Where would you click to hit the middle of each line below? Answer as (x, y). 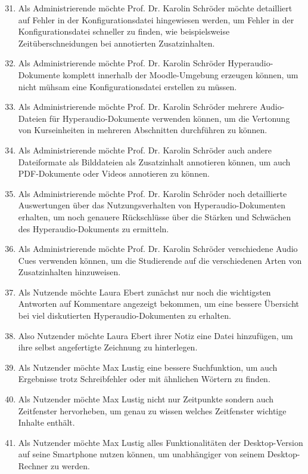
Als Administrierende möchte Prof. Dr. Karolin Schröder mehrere (138, 107)
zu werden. (70, 466)
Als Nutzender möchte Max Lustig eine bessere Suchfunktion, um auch (148, 367)
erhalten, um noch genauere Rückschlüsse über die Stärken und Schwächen (155, 216)
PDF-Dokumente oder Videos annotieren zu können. (114, 173)
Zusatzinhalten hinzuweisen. (69, 272)
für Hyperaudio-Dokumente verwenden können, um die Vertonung (169, 118)
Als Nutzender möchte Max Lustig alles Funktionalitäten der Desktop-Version (161, 442)
